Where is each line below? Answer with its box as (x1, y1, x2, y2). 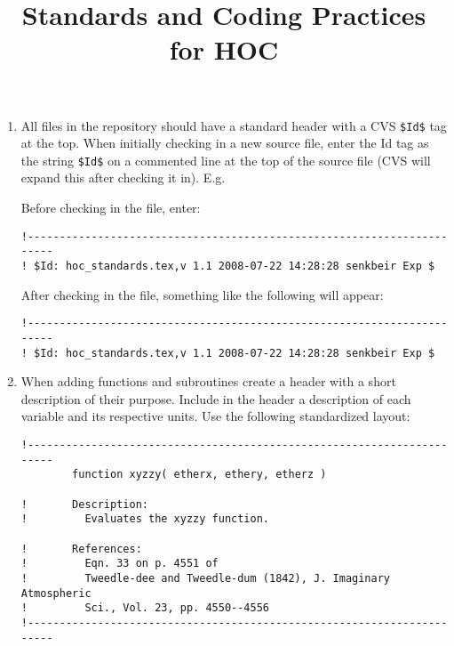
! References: (20, 542, 142, 555)
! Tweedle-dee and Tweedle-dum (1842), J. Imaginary (20, 571, 391, 585)
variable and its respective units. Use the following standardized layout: (20, 407, 410, 425)
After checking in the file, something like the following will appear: (20, 285, 384, 303)
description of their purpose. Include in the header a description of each (20, 389, 411, 408)
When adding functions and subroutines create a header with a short (20, 372, 396, 391)
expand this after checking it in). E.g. (20, 168, 226, 187)
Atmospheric (20, 586, 92, 600)
